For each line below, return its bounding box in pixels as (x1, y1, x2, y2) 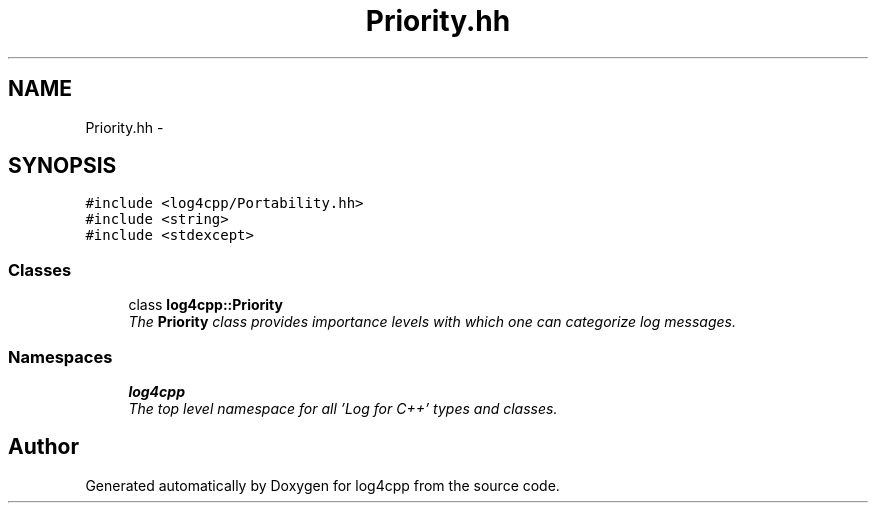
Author (8, 434, 79, 460)
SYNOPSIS (8, 153, 117, 179)
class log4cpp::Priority (128, 296, 283, 314)
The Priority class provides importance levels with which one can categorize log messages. (128, 313, 736, 331)
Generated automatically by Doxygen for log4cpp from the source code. (85, 476, 560, 494)
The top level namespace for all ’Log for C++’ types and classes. (128, 399, 558, 417)
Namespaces (8, 346, 113, 367)
